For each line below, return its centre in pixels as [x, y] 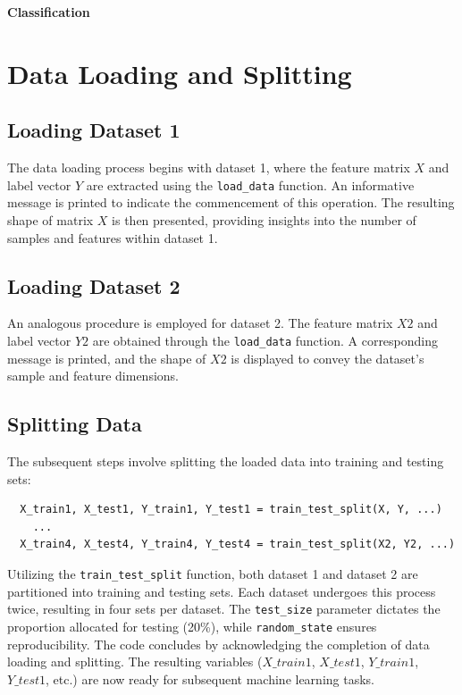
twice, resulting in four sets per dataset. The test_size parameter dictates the [224, 609]
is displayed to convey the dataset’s [328, 358]
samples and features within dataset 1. [113, 237]
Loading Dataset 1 [94, 130]
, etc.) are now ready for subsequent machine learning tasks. [210, 678]
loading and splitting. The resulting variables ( [135, 662]
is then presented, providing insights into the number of [264, 220]
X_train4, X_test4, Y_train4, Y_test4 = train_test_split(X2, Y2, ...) [238, 544]
